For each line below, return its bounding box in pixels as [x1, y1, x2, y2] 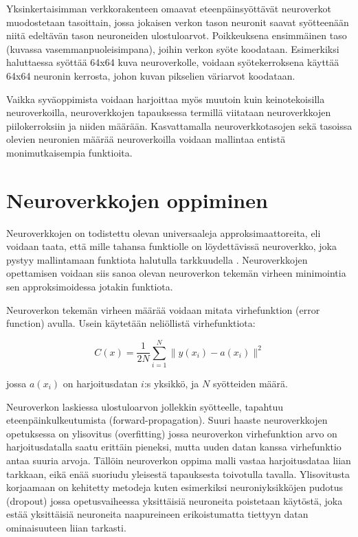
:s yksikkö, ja [144, 376, 199, 390]
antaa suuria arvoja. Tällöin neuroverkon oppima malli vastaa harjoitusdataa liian [6, 453, 351, 467]
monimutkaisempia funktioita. [6, 145, 133, 159]
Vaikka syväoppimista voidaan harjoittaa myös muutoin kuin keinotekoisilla [6, 91, 325, 106]
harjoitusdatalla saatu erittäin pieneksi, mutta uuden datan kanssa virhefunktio [6, 439, 342, 454]
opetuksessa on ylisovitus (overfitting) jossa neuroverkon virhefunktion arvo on [6, 426, 337, 440]
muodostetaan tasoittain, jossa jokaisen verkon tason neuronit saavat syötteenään [6, 14, 349, 29]
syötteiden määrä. [212, 376, 288, 390]
